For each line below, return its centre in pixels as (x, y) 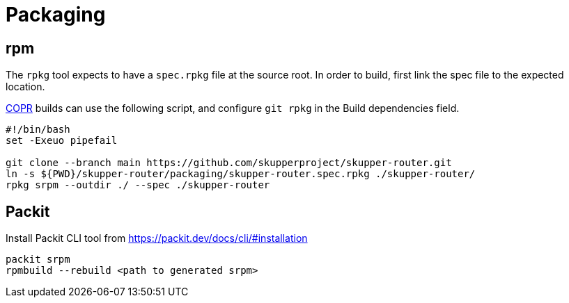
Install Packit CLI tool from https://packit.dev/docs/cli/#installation (157, 238)
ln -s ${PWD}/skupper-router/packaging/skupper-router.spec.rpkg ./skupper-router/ (241, 174)
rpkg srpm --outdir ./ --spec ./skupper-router (138, 185)
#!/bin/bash (38, 130)
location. (25, 87)
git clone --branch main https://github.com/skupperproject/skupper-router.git (229, 163)
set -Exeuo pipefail (62, 141)
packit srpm (38, 260)
